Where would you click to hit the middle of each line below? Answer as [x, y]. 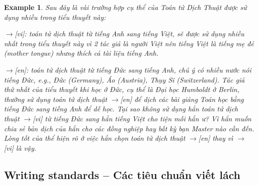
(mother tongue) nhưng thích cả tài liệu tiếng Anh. [81, 53]
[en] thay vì [216, 138]
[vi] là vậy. [20, 147]
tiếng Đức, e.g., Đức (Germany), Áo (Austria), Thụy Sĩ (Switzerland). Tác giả [124, 79]
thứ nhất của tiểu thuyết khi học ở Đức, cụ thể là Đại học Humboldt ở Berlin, [122, 89]
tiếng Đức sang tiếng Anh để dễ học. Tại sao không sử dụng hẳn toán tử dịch [121, 109]
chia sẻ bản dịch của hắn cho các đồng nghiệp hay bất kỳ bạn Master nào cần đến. [129, 128]
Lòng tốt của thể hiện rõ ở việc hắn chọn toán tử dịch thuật [95, 138]
